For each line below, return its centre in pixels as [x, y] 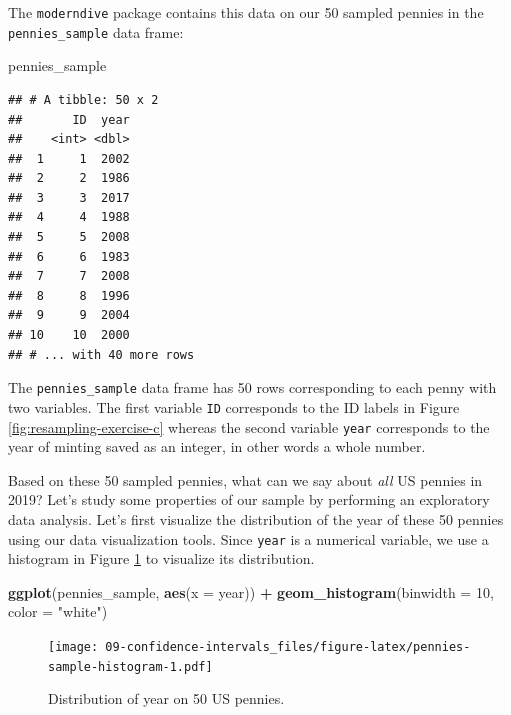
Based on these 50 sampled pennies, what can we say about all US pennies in [245, 479]
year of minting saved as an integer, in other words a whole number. [217, 446]
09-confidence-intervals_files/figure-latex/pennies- [288, 647]
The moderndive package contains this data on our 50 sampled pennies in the [246, 12]
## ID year [69, 119]
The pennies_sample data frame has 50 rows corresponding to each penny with [252, 387]
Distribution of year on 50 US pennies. [166, 698]
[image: [73, 647]
